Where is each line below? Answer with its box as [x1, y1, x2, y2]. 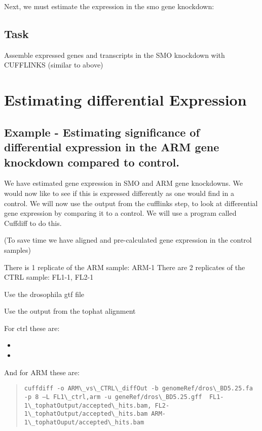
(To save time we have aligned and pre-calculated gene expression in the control [4, 235, 252, 245]
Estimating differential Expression [4, 89, 247, 110]
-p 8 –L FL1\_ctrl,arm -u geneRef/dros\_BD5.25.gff [24, 393, 202, 401]
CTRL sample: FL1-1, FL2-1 [4, 272, 94, 282]
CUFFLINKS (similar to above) [4, 59, 103, 70]
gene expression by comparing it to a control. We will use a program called [4, 208, 237, 218]
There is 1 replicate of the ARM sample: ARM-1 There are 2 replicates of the [4, 261, 245, 272]
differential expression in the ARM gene [4, 139, 219, 155]
